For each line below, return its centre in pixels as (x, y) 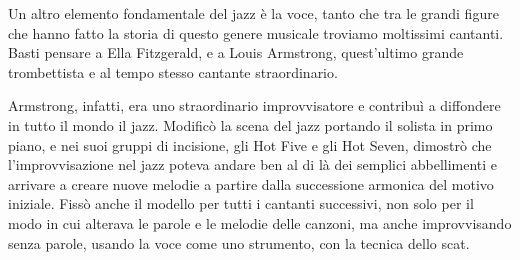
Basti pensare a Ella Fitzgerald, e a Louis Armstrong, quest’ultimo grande (236, 52)
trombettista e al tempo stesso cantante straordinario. (173, 71)
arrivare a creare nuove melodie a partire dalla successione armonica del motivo (251, 183)
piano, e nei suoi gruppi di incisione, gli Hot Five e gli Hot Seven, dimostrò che (250, 144)
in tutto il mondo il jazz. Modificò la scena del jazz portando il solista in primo (250, 124)
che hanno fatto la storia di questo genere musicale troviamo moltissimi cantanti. (256, 32)
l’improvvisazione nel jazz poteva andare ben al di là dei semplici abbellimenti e (253, 164)
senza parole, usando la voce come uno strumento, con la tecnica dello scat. (239, 242)
